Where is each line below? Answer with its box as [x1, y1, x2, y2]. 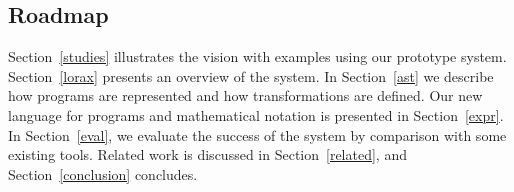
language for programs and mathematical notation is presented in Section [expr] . [8, 104, 504, 125]
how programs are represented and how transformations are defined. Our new [8, 85, 483, 106]
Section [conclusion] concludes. [8, 163, 198, 184]
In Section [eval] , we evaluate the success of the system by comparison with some [8, 124, 507, 145]
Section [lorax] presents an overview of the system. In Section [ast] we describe [8, 65, 494, 86]
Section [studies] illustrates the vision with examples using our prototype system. [8, 46, 507, 67]
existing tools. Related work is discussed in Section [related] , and [8, 144, 407, 165]
